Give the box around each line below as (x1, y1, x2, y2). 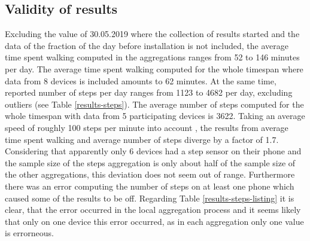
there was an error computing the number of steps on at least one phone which (5, 179, 294, 192)
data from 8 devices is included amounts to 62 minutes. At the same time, (5, 74, 276, 87)
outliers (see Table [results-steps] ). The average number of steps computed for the (5, 97, 304, 110)
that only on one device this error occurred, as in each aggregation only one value (5, 215, 304, 227)
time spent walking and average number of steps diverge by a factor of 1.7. (5, 133, 279, 145)
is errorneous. (5, 227, 54, 239)
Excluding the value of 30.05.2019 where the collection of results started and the (5, 28, 300, 40)
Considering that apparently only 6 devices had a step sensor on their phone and (5, 145, 302, 157)
